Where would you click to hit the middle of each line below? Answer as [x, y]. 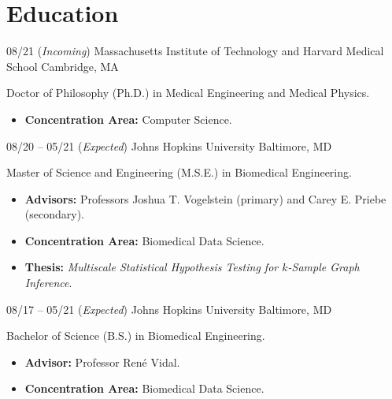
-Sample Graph [324, 267]
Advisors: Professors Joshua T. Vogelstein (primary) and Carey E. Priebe [205, 198]
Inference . [48, 283]
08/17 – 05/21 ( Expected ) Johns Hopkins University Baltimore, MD [169, 309]
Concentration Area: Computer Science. [128, 119]
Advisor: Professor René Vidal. [102, 362]
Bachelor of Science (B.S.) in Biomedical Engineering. [136, 336]
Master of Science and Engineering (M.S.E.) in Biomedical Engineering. [179, 172]
